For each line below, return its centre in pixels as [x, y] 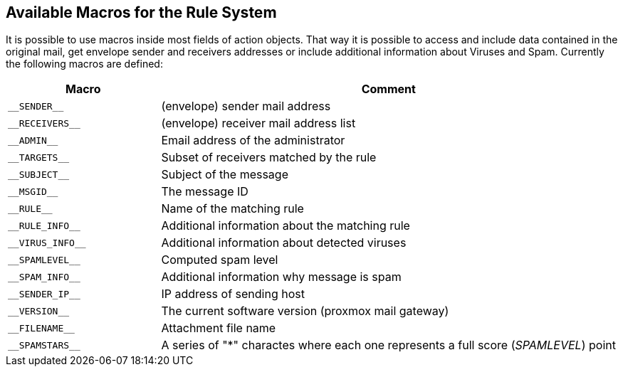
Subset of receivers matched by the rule [269, 158]
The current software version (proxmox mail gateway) [305, 311]
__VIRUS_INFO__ [47, 243]
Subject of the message [225, 175]
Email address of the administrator [253, 140]
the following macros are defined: [84, 64]
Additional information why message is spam [281, 277]
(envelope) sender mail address [246, 106]
